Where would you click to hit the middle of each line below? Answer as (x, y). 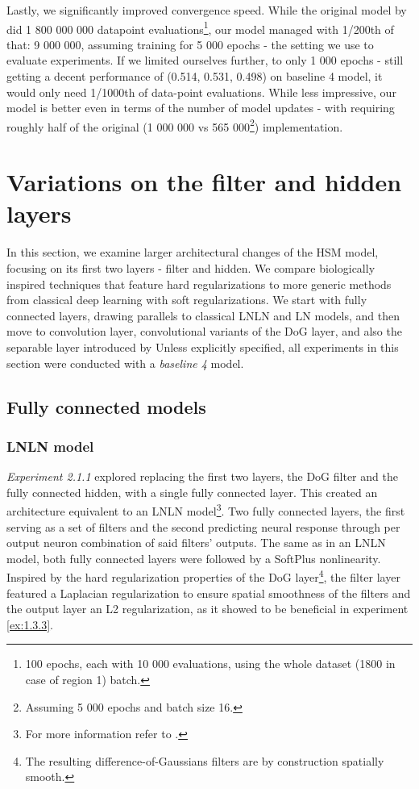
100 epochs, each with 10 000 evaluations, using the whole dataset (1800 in (210, 664)
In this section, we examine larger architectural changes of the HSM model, (193, 252)
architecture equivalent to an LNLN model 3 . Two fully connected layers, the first (206, 509)
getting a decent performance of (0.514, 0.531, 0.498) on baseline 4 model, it (195, 76)
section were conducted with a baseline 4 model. (125, 363)
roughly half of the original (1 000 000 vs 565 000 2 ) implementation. (175, 125)
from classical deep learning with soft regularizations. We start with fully (187, 300)
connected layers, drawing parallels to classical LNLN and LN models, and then (203, 315)
